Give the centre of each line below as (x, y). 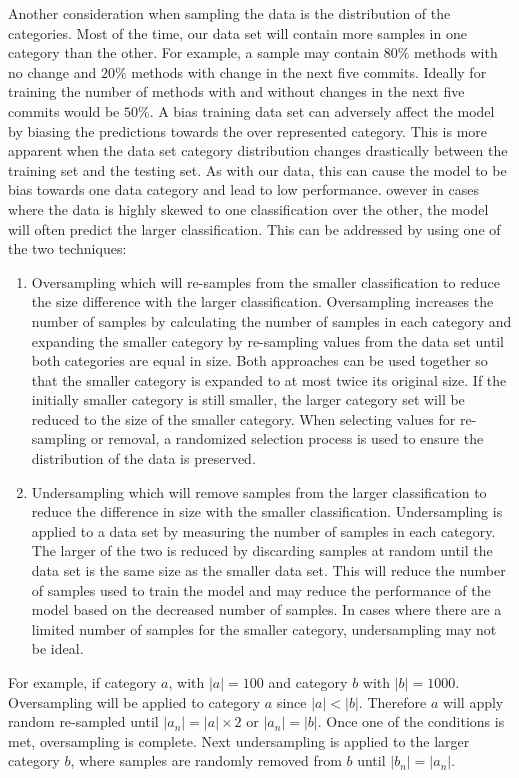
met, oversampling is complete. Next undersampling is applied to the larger (239, 740)
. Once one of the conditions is (411, 721)
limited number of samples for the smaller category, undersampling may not (264, 628)
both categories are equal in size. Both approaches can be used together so (259, 360)
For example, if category (82, 682)
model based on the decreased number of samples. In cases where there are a (266, 609)
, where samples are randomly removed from (206, 760)
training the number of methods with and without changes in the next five (236, 91)
